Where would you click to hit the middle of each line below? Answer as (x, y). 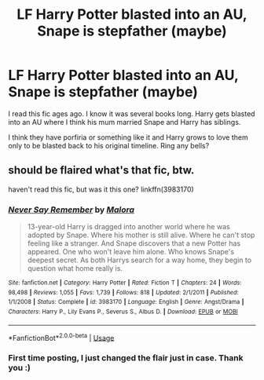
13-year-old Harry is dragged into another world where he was (128, 227)
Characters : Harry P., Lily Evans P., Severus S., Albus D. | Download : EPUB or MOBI (123, 312)
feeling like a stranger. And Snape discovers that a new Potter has (134, 243)
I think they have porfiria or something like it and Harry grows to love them (128, 137)
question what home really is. (75, 269)
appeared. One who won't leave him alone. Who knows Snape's (130, 252)
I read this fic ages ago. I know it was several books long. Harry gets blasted (132, 113)
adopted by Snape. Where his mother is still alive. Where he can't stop (141, 235)
